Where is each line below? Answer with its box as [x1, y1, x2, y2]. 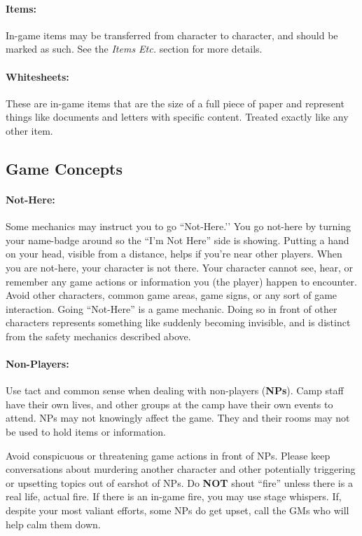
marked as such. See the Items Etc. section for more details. [6, 41, 263, 56]
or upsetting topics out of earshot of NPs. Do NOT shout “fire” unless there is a [6, 475, 353, 490]
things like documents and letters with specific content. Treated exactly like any [6, 109, 349, 124]
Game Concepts [6, 157, 123, 179]
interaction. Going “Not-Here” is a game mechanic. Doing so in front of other [6, 301, 337, 316]
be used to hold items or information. [6, 424, 166, 439]
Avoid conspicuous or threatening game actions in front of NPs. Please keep [6, 448, 330, 462]
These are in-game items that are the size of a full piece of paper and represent [6, 95, 344, 110]
